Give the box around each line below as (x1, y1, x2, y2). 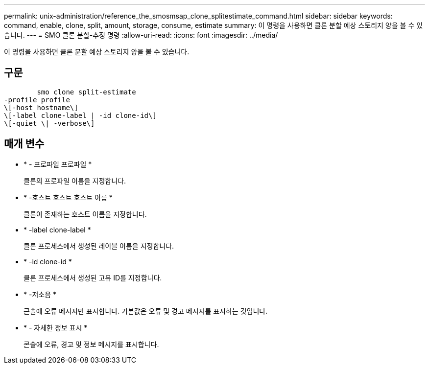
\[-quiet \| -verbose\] (4, 119, 95, 127)
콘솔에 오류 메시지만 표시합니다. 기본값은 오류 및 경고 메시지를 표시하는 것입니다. (24, 306, 268, 315)
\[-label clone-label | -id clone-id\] (4, 111, 157, 119)
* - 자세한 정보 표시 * (24, 323, 88, 332)
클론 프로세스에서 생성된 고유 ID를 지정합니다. (24, 273, 162, 282)
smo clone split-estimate (37, 88, 136, 96)
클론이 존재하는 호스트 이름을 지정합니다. (24, 209, 147, 218)
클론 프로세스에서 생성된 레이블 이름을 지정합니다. (24, 241, 174, 250)
